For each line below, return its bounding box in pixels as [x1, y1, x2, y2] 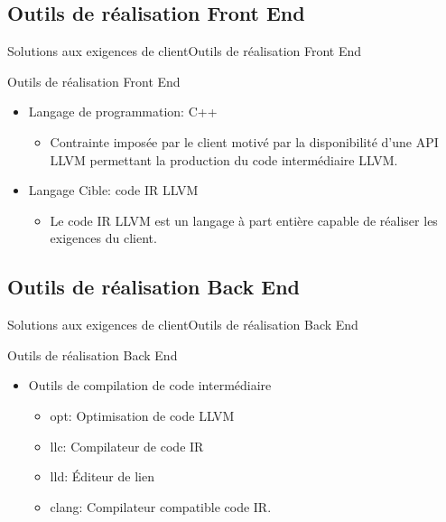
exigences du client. [50, 228, 157, 247]
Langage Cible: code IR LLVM [28, 181, 199, 200]
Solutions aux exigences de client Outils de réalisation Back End [7, 315, 358, 334]
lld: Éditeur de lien [50, 467, 154, 486]
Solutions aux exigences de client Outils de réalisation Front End [7, 42, 362, 61]
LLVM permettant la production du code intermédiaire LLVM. [50, 150, 398, 169]
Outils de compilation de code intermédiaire [28, 376, 272, 395]
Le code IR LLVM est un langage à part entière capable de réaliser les [50, 210, 438, 229]
